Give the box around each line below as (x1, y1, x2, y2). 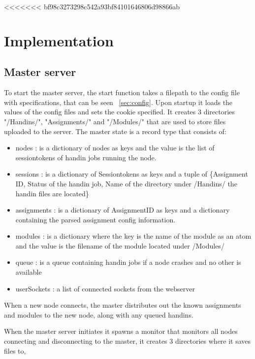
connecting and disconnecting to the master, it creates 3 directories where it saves (4, 336, 251, 346)
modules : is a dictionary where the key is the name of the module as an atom (15, 231, 252, 241)
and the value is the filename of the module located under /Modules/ (15, 240, 224, 251)
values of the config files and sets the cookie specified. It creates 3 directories (4, 107, 235, 117)
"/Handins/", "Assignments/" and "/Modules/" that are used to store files (4, 116, 226, 126)
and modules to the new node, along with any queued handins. (4, 309, 193, 320)
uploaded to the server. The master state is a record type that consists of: (4, 126, 226, 136)
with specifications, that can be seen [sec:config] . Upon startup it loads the (4, 97, 233, 107)
